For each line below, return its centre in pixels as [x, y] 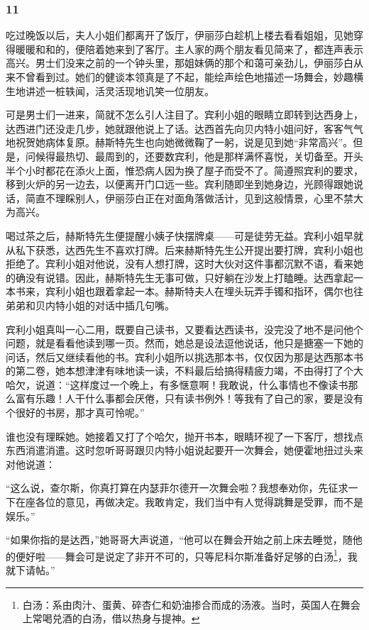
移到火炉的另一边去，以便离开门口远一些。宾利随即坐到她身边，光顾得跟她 [180, 184]
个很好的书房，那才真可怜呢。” [75, 413]
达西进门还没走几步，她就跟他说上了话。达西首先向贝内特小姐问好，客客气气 [184, 128]
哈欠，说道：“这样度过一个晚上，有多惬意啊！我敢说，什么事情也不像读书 [177, 384]
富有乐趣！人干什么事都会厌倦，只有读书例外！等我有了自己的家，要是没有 [189, 398]
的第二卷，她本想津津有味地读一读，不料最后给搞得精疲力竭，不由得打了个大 [184, 371]
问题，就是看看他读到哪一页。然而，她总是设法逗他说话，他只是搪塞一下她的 [184, 343]
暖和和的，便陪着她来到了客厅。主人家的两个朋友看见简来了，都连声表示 [194, 49]
